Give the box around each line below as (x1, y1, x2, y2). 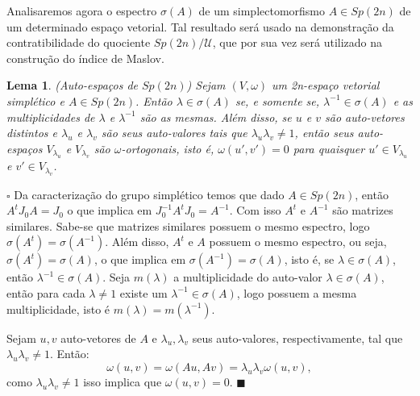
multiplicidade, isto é (6, 300, 110, 317)
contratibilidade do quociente (6, 34, 151, 51)
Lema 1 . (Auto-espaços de (6, 77, 138, 94)
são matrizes (332, 202, 393, 219)
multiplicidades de (6, 108, 95, 125)
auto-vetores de (60, 329, 136, 346)
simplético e (6, 92, 64, 109)
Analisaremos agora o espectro (6, 2, 157, 19)
